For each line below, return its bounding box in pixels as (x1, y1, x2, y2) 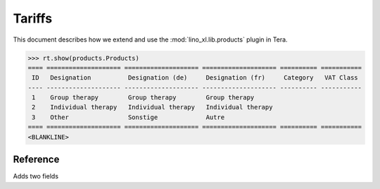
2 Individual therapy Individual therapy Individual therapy (32, 103, 273, 111)
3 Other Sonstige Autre (32, 113, 225, 121)
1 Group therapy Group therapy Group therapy (32, 94, 255, 102)
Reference (13, 154, 60, 166)
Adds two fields (13, 172, 59, 181)
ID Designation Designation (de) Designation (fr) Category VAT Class (32, 74, 358, 82)
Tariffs (13, 11, 53, 26)
